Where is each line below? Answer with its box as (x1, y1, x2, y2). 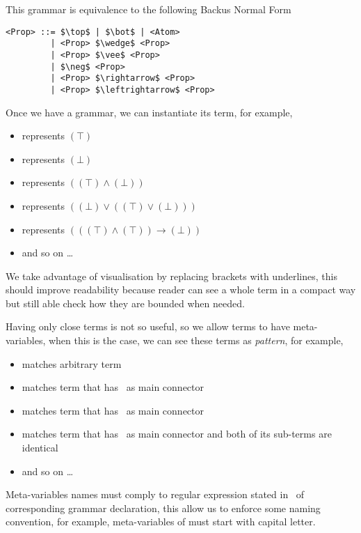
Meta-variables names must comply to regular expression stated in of (6, 487, 305, 502)
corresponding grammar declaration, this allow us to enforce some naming (6, 500, 321, 515)
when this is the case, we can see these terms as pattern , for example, (48, 333, 344, 348)
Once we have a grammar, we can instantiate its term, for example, (6, 105, 293, 119)
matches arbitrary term (22, 356, 122, 371)
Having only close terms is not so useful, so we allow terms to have (6, 319, 290, 334)
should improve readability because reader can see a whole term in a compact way (6, 282, 356, 297)
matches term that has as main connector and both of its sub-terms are (22, 426, 332, 441)
